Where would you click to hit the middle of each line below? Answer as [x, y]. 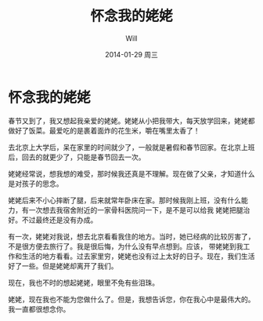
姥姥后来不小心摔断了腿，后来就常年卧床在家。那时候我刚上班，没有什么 [124, 200]
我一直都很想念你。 [39, 309]
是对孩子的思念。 [36, 183]
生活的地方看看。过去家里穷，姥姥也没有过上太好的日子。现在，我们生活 [138, 256]
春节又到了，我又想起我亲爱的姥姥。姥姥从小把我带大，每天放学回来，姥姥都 [131, 120]
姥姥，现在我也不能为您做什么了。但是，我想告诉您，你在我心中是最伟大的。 [131, 299]
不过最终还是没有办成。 [59, 220]
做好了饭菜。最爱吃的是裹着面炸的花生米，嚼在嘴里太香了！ [104, 130]
